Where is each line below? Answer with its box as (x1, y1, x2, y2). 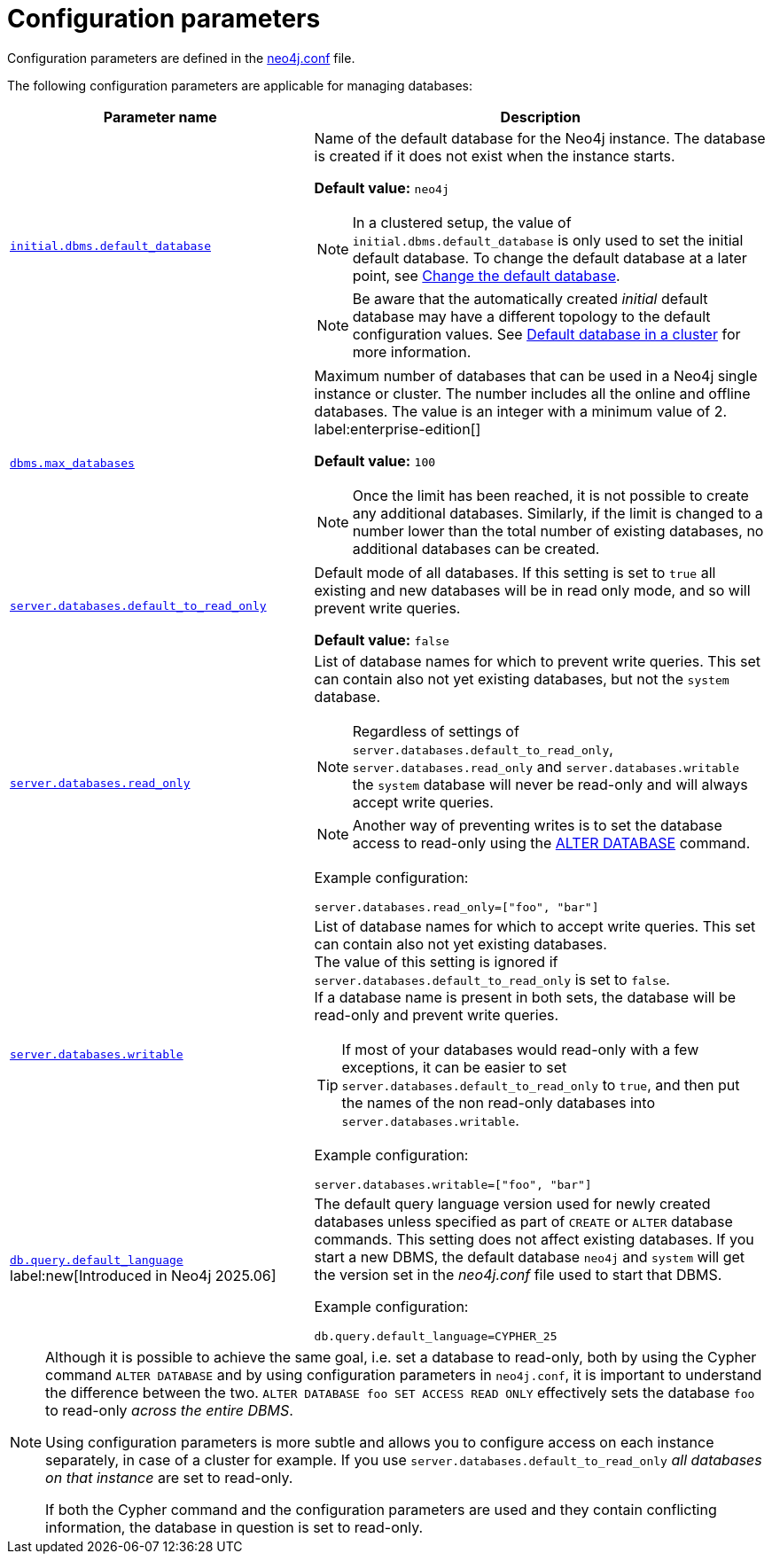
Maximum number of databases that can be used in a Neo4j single (314, 366, 758, 385)
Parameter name (103, 107, 217, 126)
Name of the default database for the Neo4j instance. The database (314, 129, 766, 147)
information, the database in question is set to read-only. (45, 1518, 424, 1536)
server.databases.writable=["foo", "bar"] (314, 1177, 592, 1191)
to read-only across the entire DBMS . (45, 1401, 293, 1419)
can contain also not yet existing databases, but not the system (314, 669, 729, 688)
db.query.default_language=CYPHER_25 (314, 1329, 558, 1343)
